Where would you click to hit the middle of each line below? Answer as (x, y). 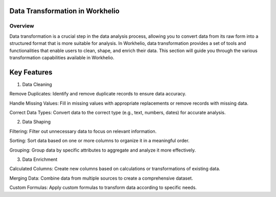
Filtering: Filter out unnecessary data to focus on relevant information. (83, 131)
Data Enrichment (40, 159)
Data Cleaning (37, 84)
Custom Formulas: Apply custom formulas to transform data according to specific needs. (103, 188)
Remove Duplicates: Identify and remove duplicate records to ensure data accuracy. (98, 94)
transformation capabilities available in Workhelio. (62, 57)
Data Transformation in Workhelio (64, 11)
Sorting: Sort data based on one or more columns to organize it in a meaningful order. (99, 141)
